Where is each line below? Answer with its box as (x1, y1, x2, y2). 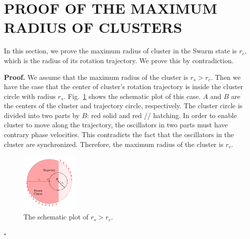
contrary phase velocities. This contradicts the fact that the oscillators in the (4, 129, 234, 140)
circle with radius (4, 91, 56, 101)
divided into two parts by (4, 110, 80, 120)
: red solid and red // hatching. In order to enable (87, 110, 237, 120)
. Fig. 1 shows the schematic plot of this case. (63, 91, 201, 101)
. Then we (210, 72, 241, 82)
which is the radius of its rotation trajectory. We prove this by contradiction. (4, 55, 234, 65)
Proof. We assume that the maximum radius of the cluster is (4, 72, 188, 82)
